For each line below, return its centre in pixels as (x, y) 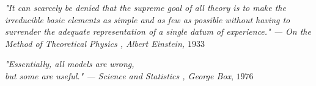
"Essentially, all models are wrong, (70, 64)
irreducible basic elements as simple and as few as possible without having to (148, 19)
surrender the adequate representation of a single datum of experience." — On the (158, 31)
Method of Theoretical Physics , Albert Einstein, (95, 43)
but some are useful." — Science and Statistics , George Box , (119, 75)
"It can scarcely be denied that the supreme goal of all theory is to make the (145, 7)
